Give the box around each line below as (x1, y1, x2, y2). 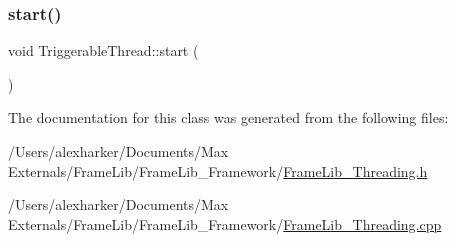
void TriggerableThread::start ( (8, 40, 199, 61)
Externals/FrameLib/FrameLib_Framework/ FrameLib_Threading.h (8, 160, 428, 181)
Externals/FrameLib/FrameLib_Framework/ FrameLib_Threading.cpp (8, 213, 442, 234)
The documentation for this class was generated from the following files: (8, 107, 449, 128)
